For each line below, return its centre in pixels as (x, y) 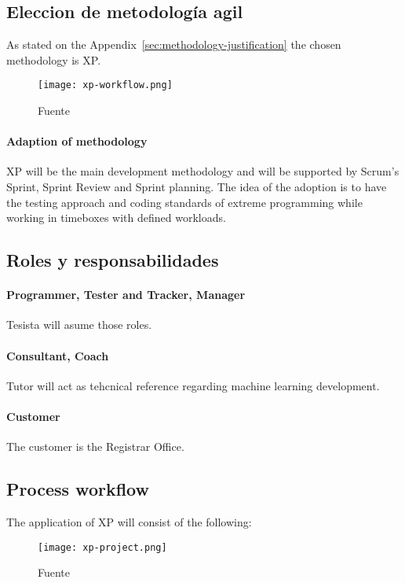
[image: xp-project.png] (102, 547)
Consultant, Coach (58, 355)
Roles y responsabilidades (113, 260)
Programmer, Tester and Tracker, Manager (126, 295)
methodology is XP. (54, 59)
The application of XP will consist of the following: (129, 521)
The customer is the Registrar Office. (95, 446)
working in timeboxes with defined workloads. (116, 218)
